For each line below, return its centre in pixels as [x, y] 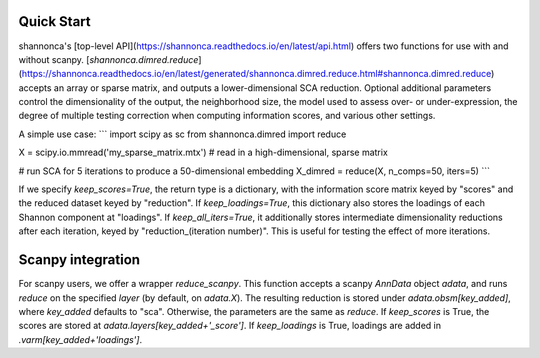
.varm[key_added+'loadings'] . [80, 339]
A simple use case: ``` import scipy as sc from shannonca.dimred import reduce [182, 134]
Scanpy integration [79, 260]
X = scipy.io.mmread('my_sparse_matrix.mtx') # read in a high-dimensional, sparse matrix [203, 152]
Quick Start [54, 21]
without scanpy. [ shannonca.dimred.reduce [108, 59]
